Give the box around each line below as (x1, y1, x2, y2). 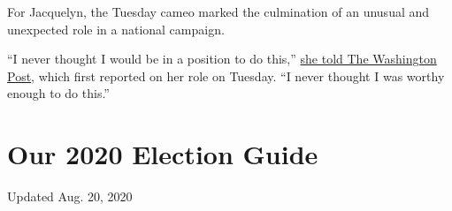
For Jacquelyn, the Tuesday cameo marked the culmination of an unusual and (7, 3, 430, 20)
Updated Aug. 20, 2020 (7, 187, 133, 206)
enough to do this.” (7, 84, 110, 102)
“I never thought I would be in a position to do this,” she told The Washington (7, 49, 437, 68)
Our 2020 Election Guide (7, 136, 318, 172)
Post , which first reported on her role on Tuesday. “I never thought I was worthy (7, 66, 445, 85)
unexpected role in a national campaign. (7, 19, 225, 38)
